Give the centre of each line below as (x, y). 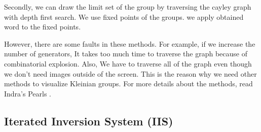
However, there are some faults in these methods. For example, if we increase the (130, 43)
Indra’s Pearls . (28, 93)
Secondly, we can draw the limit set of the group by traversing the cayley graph (128, 7)
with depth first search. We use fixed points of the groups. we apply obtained (124, 16)
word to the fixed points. (43, 27)
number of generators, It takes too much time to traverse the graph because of (126, 54)
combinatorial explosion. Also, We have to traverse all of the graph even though (128, 63)
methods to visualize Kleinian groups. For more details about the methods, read (128, 84)
